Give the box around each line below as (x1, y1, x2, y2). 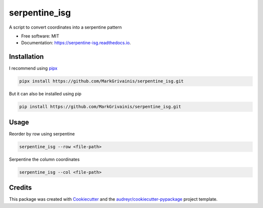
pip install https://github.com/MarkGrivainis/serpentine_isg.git (19, 104, 181, 109)
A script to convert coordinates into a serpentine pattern (9, 24, 122, 30)
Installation (9, 52, 44, 61)
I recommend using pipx (9, 66, 58, 71)
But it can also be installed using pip (9, 91, 82, 97)
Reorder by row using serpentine (9, 131, 75, 137)
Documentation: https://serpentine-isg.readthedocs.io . (21, 40, 131, 46)
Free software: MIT (21, 33, 59, 39)
